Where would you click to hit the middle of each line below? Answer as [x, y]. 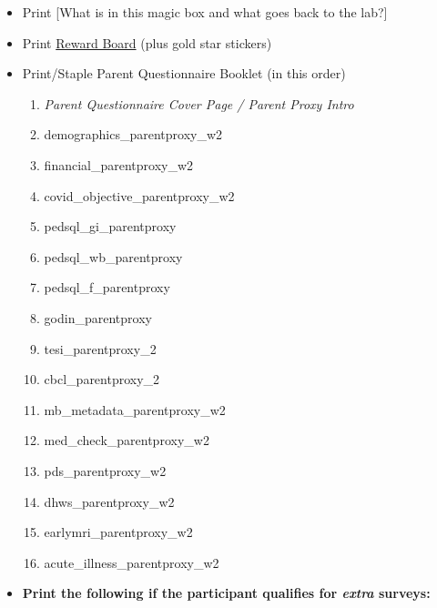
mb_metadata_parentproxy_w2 [135, 409]
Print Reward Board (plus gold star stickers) [147, 42]
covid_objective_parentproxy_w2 [139, 195]
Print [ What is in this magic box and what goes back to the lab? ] [205, 12]
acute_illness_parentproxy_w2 [132, 562]
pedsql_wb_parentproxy [113, 256]
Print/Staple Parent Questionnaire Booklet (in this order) [184, 73]
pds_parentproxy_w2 [105, 470]
